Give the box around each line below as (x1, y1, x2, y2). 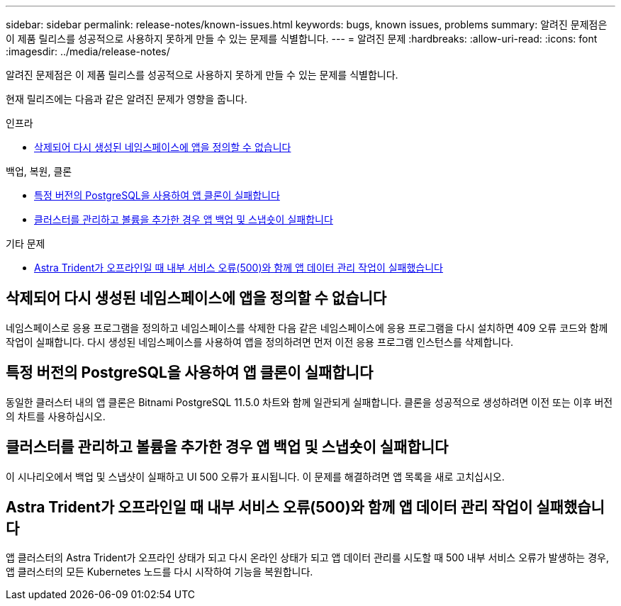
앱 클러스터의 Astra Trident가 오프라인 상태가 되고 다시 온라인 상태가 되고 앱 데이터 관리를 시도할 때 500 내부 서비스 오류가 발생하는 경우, (6, 551, 609, 564)
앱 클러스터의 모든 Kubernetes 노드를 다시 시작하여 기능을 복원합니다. (6, 566, 313, 578)
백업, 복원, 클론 (6, 165, 72, 177)
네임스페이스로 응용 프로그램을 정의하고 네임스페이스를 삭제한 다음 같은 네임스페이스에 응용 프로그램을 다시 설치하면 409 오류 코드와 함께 (6, 321, 608, 334)
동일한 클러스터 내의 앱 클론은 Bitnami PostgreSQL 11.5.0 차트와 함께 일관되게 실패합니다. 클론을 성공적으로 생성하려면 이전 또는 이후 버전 (6, 395, 613, 408)
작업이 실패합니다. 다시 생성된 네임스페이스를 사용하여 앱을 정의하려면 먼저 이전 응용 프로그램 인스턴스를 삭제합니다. (6, 335, 514, 348)
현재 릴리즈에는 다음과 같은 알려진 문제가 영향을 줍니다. (6, 93, 247, 105)
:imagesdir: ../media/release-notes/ (6, 45, 170, 57)
